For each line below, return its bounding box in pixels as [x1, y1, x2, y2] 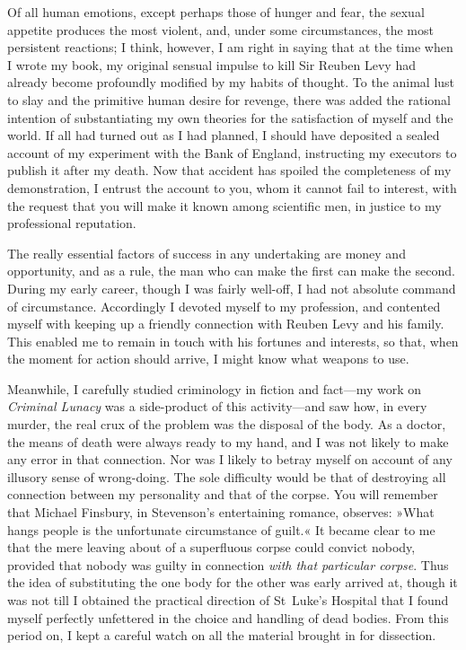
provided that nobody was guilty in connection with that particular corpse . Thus [7, 555, 449, 574]
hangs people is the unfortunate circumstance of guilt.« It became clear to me [7, 520, 435, 539]
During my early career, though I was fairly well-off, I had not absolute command [7, 278, 456, 297]
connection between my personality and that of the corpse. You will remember [7, 485, 438, 504]
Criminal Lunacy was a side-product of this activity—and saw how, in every [7, 397, 427, 416]
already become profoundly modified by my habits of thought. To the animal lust [7, 73, 455, 92]
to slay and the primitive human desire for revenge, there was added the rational [7, 90, 451, 109]
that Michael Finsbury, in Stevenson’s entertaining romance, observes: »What [7, 503, 435, 522]
